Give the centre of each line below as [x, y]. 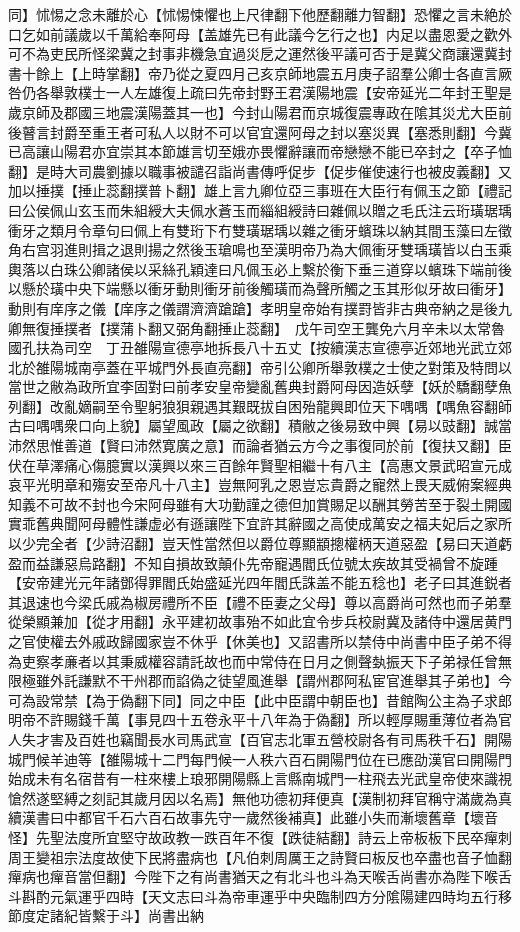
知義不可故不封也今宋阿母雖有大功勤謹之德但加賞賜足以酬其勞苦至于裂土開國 [260, 503]
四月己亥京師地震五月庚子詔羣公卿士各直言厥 [364, 72]
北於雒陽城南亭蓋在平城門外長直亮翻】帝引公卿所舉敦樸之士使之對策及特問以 [260, 366]
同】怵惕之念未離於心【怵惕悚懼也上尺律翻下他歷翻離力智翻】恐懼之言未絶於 [260, 14]
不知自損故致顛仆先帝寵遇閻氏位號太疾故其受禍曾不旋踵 [315, 562]
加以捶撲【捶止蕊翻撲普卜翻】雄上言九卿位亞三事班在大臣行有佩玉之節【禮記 [260, 190]
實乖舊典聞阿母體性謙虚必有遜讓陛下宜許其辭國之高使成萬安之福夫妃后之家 [253, 523]
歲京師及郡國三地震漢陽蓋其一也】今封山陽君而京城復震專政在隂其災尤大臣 [253, 111]
